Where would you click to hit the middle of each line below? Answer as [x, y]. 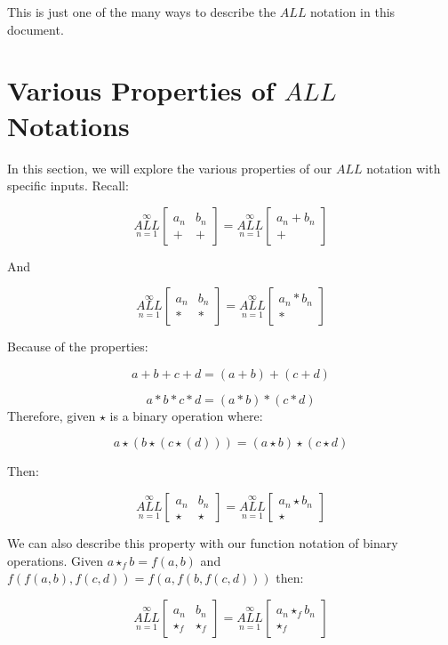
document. [36, 29]
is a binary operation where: [186, 415]
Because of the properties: [78, 347]
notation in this [353, 12]
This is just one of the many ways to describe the [142, 12]
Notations [68, 125]
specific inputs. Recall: [68, 185]
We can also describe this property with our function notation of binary [203, 543]
